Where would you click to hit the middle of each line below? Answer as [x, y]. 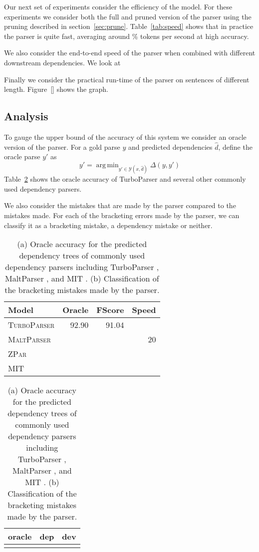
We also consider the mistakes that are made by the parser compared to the [120, 205]
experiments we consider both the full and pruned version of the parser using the [128, 16]
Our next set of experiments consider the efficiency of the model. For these [118, 6]
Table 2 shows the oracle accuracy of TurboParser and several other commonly [125, 179]
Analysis [26, 116]
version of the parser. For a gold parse [62, 146]
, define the [235, 146]
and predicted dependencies [170, 146]
